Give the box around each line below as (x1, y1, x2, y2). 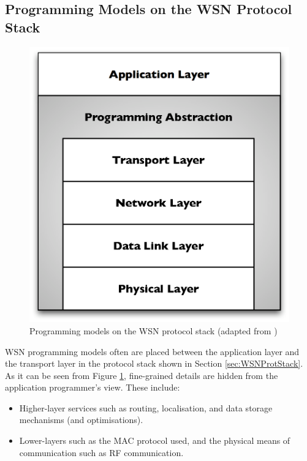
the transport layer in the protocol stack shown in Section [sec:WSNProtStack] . (5, 357, 303, 370)
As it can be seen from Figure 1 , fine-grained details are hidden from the (5, 369, 278, 381)
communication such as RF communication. (19, 446, 184, 459)
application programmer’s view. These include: (5, 381, 180, 394)
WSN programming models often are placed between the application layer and (5, 345, 300, 358)
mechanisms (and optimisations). (19, 413, 143, 426)
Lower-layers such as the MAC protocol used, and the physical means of (19, 434, 290, 447)
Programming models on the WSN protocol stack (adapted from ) (29, 324, 278, 337)
